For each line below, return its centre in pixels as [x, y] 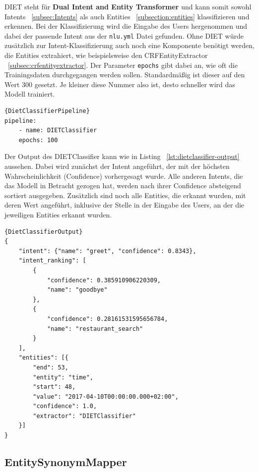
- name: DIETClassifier [58, 131]
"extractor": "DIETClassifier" [84, 416]
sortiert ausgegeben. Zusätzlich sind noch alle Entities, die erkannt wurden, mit [125, 195]
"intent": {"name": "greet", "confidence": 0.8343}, [107, 251]
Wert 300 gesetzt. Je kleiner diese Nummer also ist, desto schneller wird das [120, 84]
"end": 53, [51, 367]
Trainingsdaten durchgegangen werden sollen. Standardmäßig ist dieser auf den [125, 75]
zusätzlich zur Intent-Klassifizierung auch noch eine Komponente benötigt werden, [129, 45]
